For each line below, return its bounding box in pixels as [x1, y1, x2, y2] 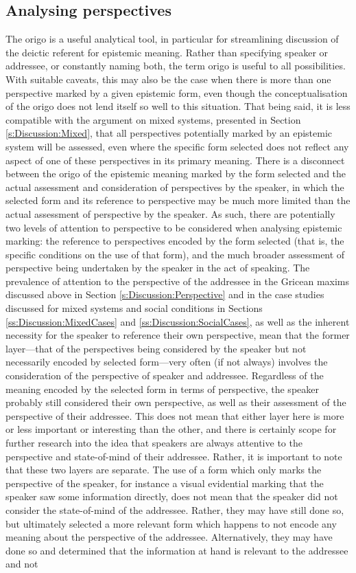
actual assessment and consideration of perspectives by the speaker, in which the [5, 179, 344, 194]
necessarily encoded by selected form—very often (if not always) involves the [5, 355, 328, 369]
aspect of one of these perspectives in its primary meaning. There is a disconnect [5, 153, 345, 167]
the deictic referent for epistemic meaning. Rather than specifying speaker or [5, 45, 329, 59]
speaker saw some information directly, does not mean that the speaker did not [5, 489, 338, 504]
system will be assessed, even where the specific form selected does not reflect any [5, 139, 349, 153]
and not [5, 557, 38, 571]
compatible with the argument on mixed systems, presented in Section [5, 112, 301, 126]
